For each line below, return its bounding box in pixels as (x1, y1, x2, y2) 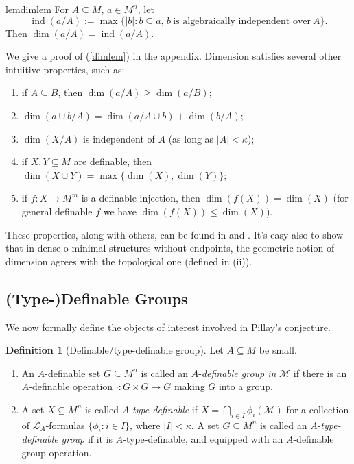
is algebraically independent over (173, 16, 311, 26)
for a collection (286, 402, 349, 416)
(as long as (168, 131, 214, 145)
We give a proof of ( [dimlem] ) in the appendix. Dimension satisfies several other (5, 49, 342, 63)
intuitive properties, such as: (5, 62, 125, 76)
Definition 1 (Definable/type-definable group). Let (5, 343, 224, 357)
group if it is (61, 432, 113, 446)
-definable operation (29, 379, 113, 393)
